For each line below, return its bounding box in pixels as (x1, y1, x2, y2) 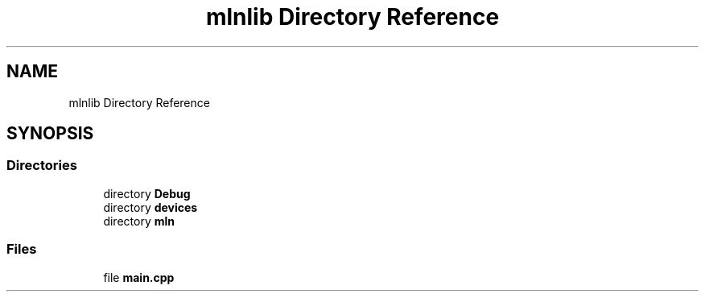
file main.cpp (103, 270, 175, 284)
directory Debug (103, 186, 191, 201)
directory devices (103, 200, 198, 214)
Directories (6, 157, 77, 174)
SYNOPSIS (6, 123, 94, 144)
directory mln (103, 213, 175, 228)
